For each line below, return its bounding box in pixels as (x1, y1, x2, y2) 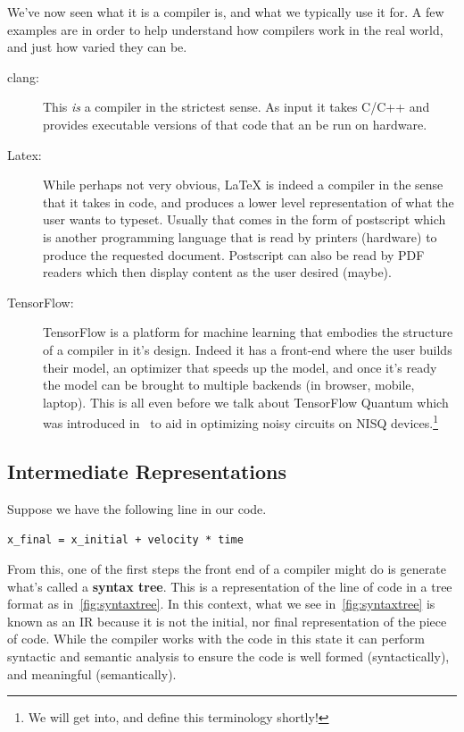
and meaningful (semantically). (7, 664, 177, 683)
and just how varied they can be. (7, 38, 187, 56)
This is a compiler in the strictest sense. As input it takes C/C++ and (43, 97, 430, 116)
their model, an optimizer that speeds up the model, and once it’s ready (43, 358, 437, 376)
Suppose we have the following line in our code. (7, 499, 267, 517)
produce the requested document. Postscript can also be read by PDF (43, 245, 425, 264)
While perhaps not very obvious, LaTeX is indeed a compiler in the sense (43, 175, 443, 194)
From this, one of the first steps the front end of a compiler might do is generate (7, 559, 446, 577)
